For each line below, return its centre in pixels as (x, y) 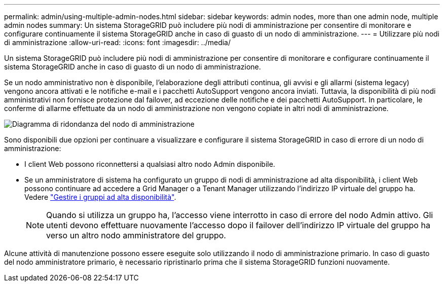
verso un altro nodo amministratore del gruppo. (136, 235)
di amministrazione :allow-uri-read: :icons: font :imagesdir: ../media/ (118, 42)
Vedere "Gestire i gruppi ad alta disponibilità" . (100, 197)
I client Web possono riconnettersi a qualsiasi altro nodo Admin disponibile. (150, 164)
